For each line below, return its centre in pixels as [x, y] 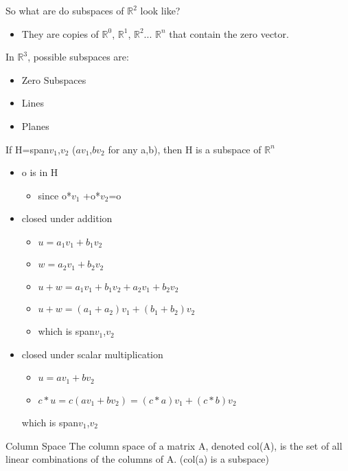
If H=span [27, 149]
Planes [35, 125]
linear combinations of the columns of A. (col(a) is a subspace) [137, 459]
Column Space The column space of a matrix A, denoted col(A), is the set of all [174, 445]
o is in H [40, 172]
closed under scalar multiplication [92, 354]
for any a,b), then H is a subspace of [185, 149]
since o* [55, 195]
